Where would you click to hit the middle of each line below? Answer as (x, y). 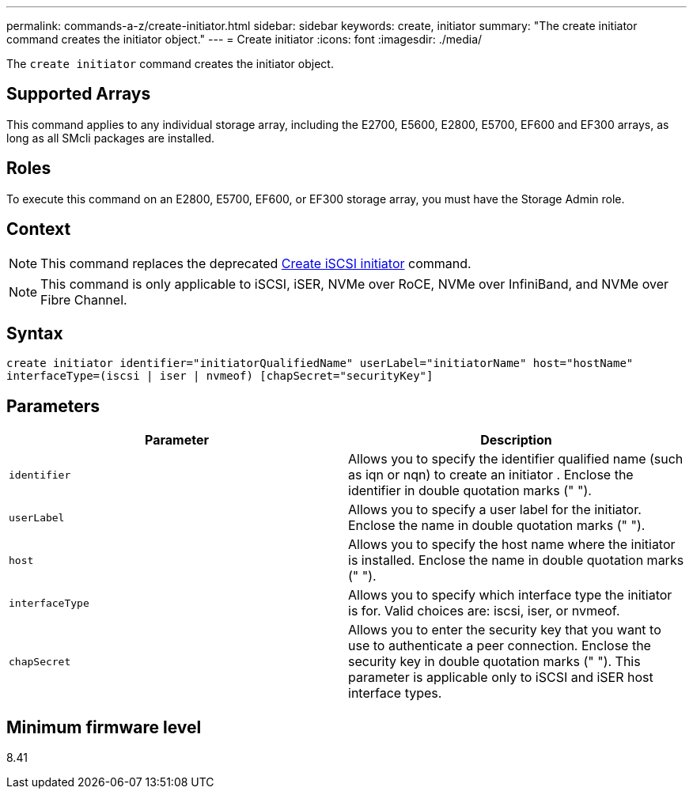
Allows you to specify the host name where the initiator (512, 545)
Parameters (53, 406)
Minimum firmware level (104, 727)
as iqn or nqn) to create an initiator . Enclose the (491, 475)
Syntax (35, 333)
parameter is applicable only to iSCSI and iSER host (501, 678)
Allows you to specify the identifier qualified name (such (516, 459)
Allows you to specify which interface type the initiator (510, 595)
